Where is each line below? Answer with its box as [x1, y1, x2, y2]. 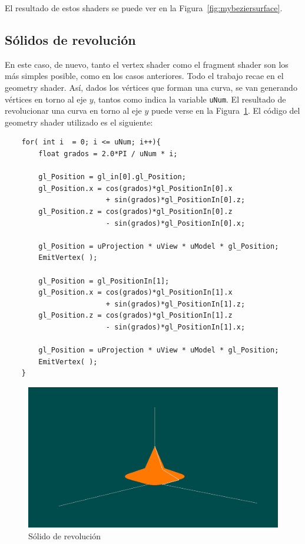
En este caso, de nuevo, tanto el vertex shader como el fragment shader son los [5, 58, 289, 70]
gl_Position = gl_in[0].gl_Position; [38, 173, 186, 182]
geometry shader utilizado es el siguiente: [5, 116, 153, 128]
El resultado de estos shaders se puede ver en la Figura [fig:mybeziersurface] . [5, 2, 283, 14]
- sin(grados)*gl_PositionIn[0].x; [105, 219, 246, 228]
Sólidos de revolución [5, 30, 136, 48]
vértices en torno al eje [5, 93, 87, 105]
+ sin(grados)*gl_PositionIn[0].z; [105, 196, 246, 205]
